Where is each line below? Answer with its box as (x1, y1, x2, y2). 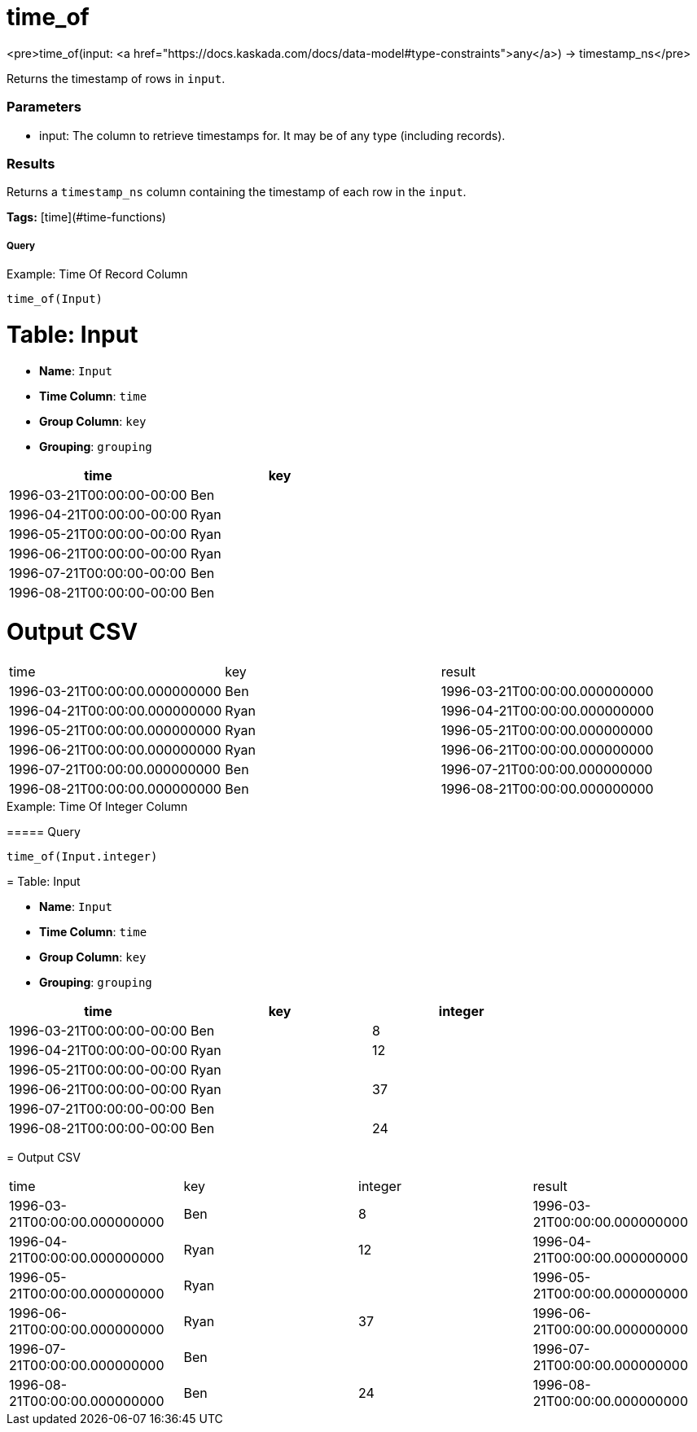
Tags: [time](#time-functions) (7, 210, 166, 225)
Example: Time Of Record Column (7, 267, 188, 282)
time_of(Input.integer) (7, 850, 158, 864)
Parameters (7, 99, 81, 116)
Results (7, 155, 55, 172)
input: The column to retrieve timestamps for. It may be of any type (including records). (39, 128, 506, 142)
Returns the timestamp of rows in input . (7, 71, 226, 85)
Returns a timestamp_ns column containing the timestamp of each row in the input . (7, 185, 467, 199)
